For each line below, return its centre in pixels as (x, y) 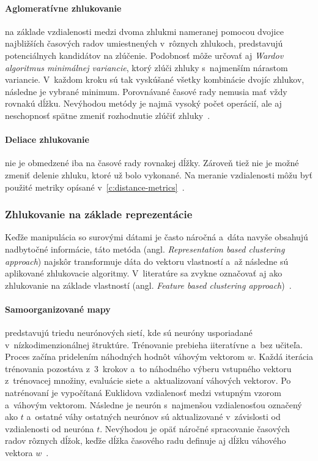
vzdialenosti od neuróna (50, 428)
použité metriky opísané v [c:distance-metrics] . (95, 187)
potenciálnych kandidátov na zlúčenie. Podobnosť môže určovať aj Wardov (144, 55)
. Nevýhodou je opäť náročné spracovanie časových (195, 428)
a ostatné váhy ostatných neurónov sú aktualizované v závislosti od (153, 417)
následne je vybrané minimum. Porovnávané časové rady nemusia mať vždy (146, 91)
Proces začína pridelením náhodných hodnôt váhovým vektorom (125, 356)
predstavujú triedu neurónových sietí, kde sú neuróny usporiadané (129, 333)
